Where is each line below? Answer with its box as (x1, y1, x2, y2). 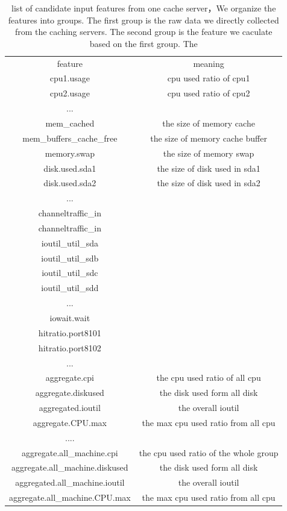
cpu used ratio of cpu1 (167, 72, 250, 84)
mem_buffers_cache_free (22, 131, 118, 144)
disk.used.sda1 (43, 161, 96, 174)
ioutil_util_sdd (41, 281, 99, 294)
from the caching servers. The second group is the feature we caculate (14, 25, 273, 38)
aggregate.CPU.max (33, 416, 107, 428)
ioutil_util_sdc (42, 266, 98, 279)
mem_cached (45, 117, 95, 129)
